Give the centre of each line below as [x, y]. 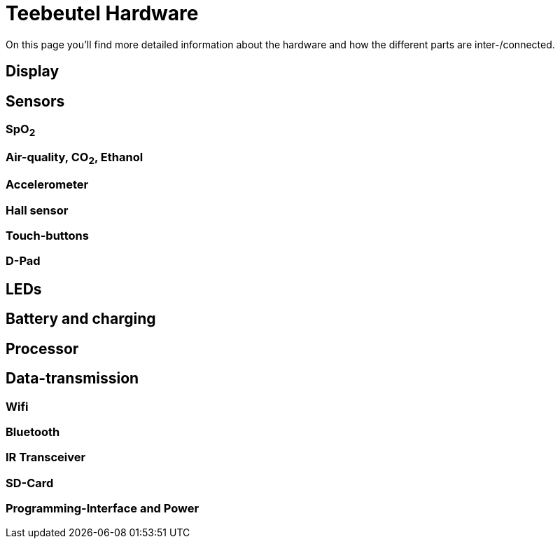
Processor [42, 348]
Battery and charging [81, 319]
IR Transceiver [46, 457]
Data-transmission [72, 379]
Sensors [35, 101]
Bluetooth [33, 431]
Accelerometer [47, 185]
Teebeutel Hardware [102, 13]
